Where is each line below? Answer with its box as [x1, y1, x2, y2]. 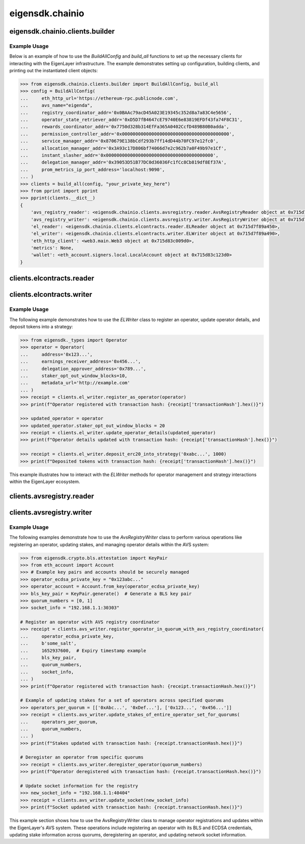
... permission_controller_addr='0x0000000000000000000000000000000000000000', [20, 131, 235, 137]
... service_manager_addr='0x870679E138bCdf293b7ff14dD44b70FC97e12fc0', [20, 138, 219, 144]
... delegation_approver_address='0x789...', [20, 365, 146, 372]
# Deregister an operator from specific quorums [20, 754, 144, 761]
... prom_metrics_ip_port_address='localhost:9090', [20, 166, 165, 173]
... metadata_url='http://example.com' [20, 380, 131, 386]
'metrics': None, [30, 245, 74, 251]
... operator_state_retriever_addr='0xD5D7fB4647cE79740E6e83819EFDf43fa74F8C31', [20, 117, 243, 123]
